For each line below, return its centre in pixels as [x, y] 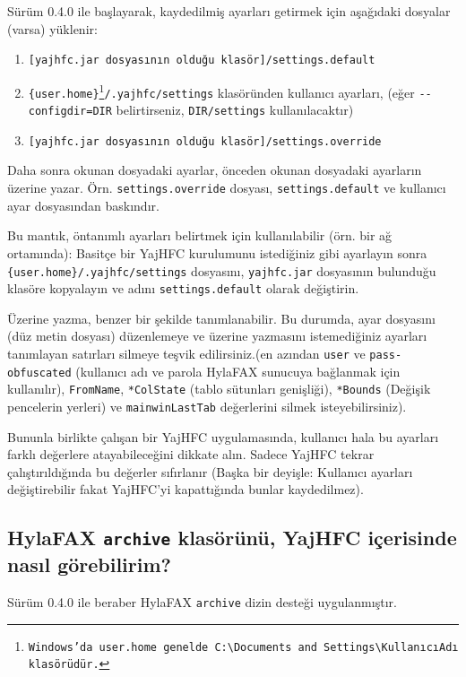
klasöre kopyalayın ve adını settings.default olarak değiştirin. [183, 288]
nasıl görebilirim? [89, 564]
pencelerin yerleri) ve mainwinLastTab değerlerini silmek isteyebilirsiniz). [207, 406]
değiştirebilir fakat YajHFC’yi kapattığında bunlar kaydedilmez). [186, 489]
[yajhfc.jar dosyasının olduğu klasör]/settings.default [202, 61]
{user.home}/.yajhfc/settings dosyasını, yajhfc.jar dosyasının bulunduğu [222, 270]
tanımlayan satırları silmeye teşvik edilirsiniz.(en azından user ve [186, 353]
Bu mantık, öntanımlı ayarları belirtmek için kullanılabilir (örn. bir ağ [200, 235]
